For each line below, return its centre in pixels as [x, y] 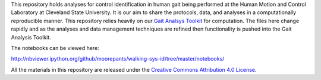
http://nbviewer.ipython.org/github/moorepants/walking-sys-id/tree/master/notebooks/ [118, 59]
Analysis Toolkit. [31, 37]
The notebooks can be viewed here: [55, 48]
